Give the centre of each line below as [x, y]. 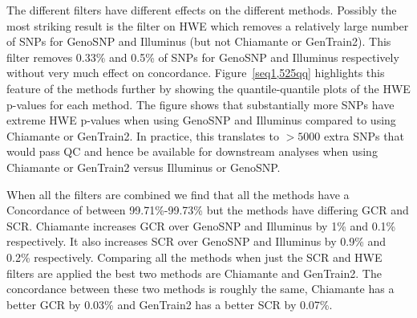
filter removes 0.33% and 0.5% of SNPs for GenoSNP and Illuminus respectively [203, 57]
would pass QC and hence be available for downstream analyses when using [192, 151]
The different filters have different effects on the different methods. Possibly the [202, 10]
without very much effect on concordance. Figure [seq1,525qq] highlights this [196, 73]
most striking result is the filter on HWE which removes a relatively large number [208, 25]
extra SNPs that [364, 135]
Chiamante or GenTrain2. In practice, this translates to [143, 135]
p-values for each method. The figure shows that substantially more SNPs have [200, 104]
